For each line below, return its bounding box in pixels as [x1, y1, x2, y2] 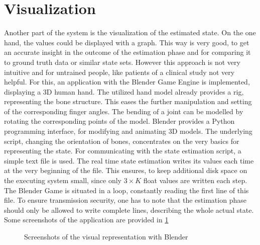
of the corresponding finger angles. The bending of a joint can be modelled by [4, 106, 243, 116]
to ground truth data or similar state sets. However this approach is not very [4, 56, 240, 67]
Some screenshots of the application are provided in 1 [4, 214, 169, 225]
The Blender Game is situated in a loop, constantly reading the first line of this [4, 185, 249, 195]
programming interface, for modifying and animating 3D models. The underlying [4, 126, 252, 136]
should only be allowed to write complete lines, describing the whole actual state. [4, 204, 254, 215]
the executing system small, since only [4, 175, 121, 186]
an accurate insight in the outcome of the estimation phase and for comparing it [4, 47, 251, 57]
